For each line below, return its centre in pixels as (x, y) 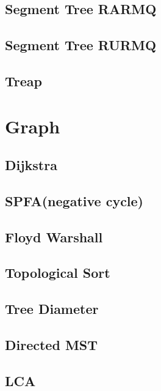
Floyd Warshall (54, 236)
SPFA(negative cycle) (74, 200)
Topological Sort (58, 273)
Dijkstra (31, 165)
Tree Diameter (52, 309)
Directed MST (52, 345)
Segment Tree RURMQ (81, 45)
